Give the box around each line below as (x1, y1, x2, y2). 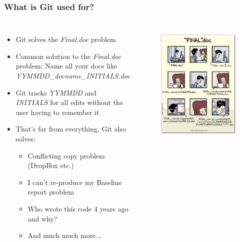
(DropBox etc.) (27, 160, 74, 170)
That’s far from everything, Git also (15, 123, 126, 134)
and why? (27, 213, 57, 223)
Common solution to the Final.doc (15, 50, 121, 61)
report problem (27, 186, 74, 197)
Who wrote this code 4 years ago (27, 203, 128, 213)
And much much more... (27, 230, 102, 240)
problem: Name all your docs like (15, 60, 117, 71)
